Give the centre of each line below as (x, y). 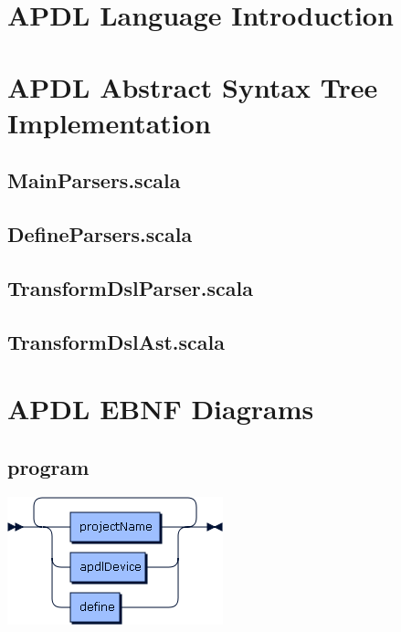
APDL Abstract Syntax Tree (193, 86)
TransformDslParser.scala (130, 287)
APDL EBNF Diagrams (161, 409)
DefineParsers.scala (100, 234)
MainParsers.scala (94, 180)
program (48, 466)
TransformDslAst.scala (116, 341)
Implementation (109, 122)
